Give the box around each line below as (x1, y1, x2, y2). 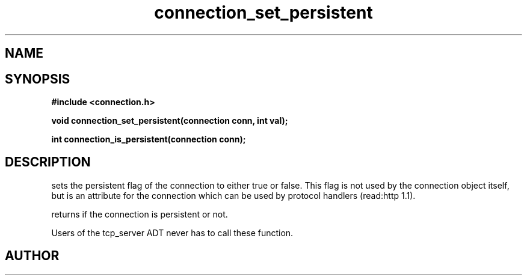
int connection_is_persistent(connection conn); (51, 134, 246, 145)
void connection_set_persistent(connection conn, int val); (51, 115, 288, 126)
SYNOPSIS (5, 71, 70, 87)
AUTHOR (5, 248, 60, 264)
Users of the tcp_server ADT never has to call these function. (51, 227, 294, 238)
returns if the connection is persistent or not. (51, 208, 228, 219)
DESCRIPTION (5, 154, 91, 170)
